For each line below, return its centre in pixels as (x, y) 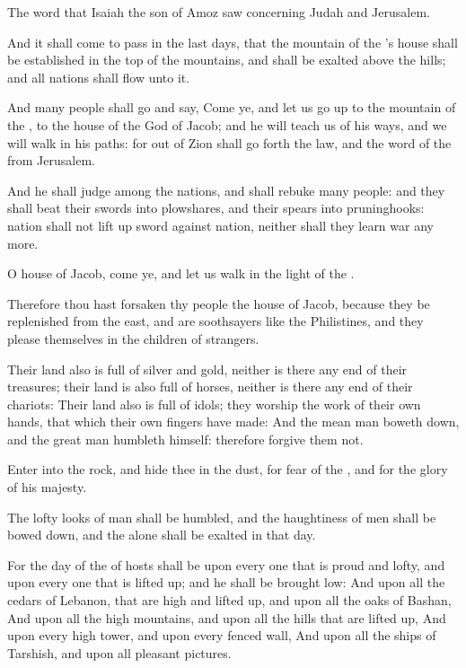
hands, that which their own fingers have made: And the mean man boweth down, (233, 422)
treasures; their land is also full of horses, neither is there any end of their (210, 387)
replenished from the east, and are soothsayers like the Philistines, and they (215, 321)
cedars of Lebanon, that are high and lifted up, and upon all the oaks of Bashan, (229, 600)
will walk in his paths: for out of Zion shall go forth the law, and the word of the (229, 142)
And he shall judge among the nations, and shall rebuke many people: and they (226, 190)
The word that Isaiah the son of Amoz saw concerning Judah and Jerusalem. (219, 12)
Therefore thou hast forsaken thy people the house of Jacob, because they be (219, 303)
